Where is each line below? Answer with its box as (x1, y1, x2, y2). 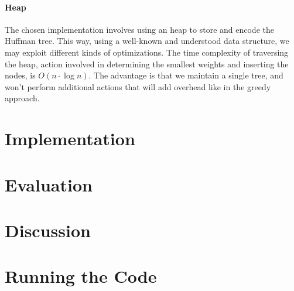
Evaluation (5, 172, 93, 196)
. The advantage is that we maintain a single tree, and (88, 69, 283, 81)
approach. (5, 92, 40, 104)
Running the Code (5, 264, 157, 288)
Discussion (5, 218, 91, 242)
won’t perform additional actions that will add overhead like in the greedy (5, 80, 271, 93)
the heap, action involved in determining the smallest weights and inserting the (5, 57, 289, 70)
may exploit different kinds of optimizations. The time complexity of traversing (5, 46, 289, 58)
